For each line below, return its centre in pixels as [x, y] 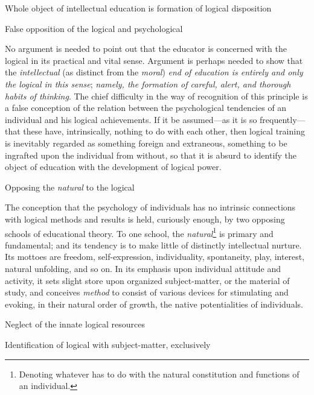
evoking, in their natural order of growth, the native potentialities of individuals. [154, 304]
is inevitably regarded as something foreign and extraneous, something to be [146, 143]
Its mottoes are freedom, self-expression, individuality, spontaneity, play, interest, [155, 257]
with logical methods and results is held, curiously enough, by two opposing [145, 219]
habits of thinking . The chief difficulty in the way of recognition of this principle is [156, 96]
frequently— [283, 119]
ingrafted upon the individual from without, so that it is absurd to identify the [151, 155]
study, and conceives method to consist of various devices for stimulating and [147, 292]
